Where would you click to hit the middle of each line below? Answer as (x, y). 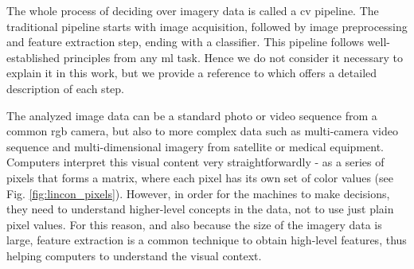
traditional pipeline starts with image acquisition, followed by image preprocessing (207, 26)
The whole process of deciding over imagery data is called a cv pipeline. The (193, 10)
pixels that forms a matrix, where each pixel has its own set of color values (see (200, 177)
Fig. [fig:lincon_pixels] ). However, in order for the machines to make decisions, (198, 193)
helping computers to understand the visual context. (134, 255)
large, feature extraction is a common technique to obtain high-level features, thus (207, 240)
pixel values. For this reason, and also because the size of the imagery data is (194, 224)
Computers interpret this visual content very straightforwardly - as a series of (195, 162)
